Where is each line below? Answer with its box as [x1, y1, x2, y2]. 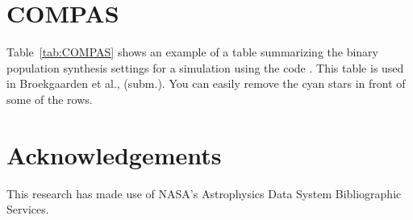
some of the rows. [6, 90, 93, 107]
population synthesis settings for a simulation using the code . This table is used [6, 59, 404, 76]
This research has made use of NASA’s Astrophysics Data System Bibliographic [6, 185, 402, 201]
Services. [6, 201, 49, 218]
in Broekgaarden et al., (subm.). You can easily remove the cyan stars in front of [6, 75, 406, 92]
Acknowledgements [6, 138, 222, 171]
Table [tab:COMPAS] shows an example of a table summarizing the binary [6, 44, 378, 60]
